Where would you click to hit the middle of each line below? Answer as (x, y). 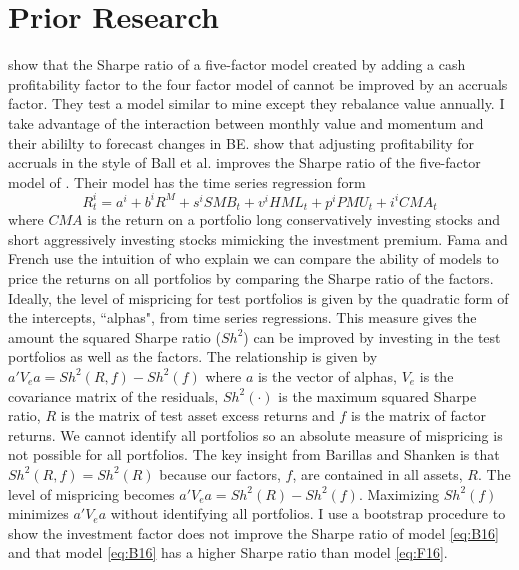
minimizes (38, 513)
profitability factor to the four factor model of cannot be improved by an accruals (258, 83)
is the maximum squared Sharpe (377, 395)
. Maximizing (399, 493)
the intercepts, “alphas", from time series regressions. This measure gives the (242, 317)
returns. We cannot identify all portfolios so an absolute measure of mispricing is (255, 434)
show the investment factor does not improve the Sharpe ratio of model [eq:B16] (253, 532)
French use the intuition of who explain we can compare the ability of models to (253, 258)
